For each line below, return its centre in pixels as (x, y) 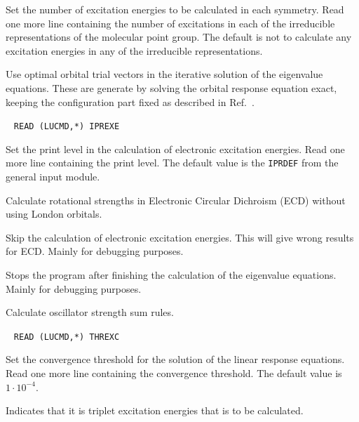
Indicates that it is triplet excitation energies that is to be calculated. (155, 410)
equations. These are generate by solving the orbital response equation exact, (171, 87)
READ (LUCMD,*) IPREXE (67, 127)
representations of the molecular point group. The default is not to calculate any (179, 37)
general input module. (53, 177)
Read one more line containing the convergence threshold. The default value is (174, 373)
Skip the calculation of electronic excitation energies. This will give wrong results (180, 237)
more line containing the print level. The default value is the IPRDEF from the (172, 163)
